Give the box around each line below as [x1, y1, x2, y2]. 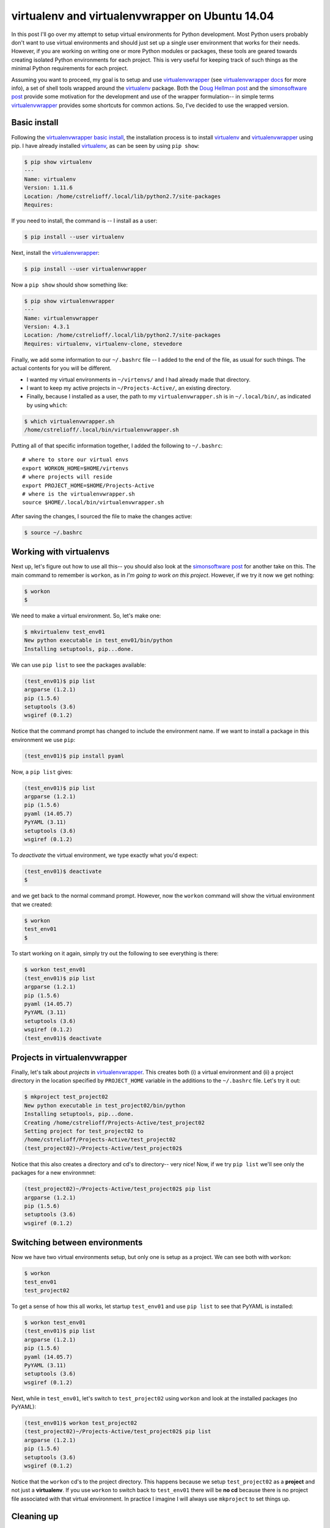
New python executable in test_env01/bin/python [24, 637, 173, 644]
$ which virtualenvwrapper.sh [24, 417, 115, 425]
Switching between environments [11, 1238, 143, 1248]
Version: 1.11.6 [24, 184, 73, 191]
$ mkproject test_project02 [24, 1093, 108, 1100]
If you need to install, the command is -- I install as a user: [11, 217, 158, 224]
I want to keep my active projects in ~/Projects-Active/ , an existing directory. [26, 384, 232, 391]
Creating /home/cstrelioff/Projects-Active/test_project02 [24, 1119, 205, 1126]
